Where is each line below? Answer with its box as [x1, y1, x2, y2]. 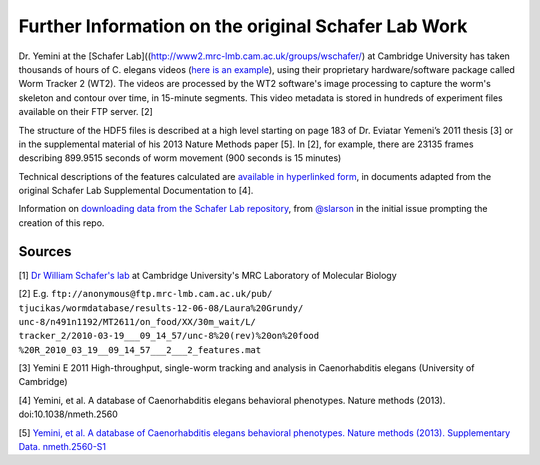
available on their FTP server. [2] [18, 106, 154, 118]
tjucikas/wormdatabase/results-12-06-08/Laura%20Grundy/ [18, 302, 304, 314]
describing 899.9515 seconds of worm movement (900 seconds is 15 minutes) [18, 152, 342, 164]
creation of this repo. [18, 216, 105, 229]
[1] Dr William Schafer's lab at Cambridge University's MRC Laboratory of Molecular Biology [18, 269, 397, 281]
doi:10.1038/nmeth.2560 [18, 408, 119, 420]
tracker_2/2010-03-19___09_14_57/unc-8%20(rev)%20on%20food [18, 330, 320, 342]
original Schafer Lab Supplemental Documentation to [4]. [18, 185, 254, 197]
